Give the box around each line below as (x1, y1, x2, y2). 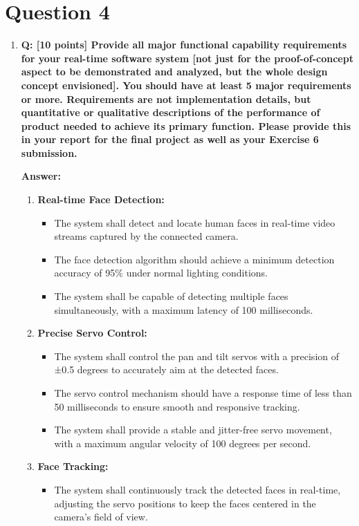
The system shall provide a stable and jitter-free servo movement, (54, 422, 332, 437)
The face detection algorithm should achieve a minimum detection (54, 252, 335, 266)
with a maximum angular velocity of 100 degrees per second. (54, 435, 311, 450)
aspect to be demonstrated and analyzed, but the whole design (21, 64, 328, 79)
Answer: (21, 169, 61, 183)
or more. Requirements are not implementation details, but (21, 91, 311, 106)
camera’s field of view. (54, 509, 148, 524)
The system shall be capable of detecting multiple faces (54, 289, 288, 303)
